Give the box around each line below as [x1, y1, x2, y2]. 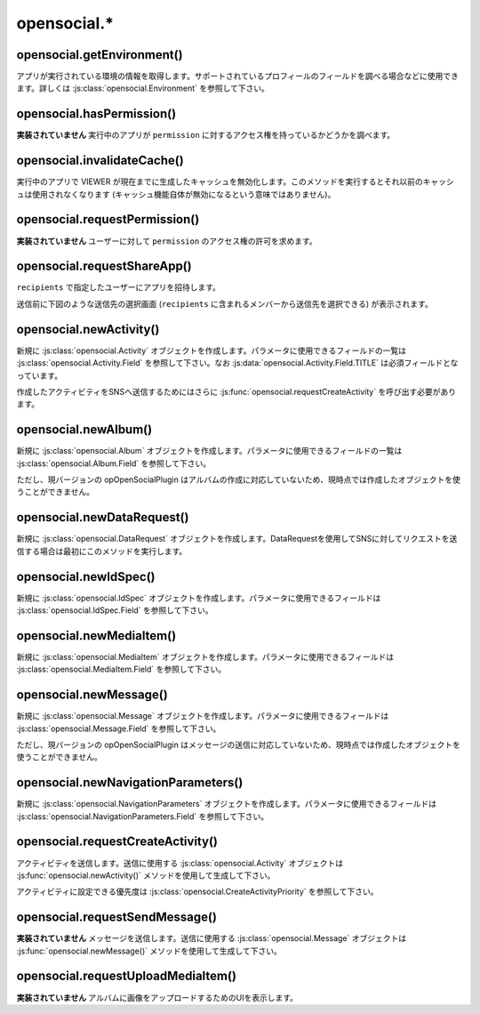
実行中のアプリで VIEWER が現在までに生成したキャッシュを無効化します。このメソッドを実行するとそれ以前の [16, 176, 424, 187]
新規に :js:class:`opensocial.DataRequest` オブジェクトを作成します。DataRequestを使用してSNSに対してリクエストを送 [16, 534, 458, 544]
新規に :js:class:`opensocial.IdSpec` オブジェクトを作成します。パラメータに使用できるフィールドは [16, 592, 381, 603]
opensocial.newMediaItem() [16, 628, 177, 643]
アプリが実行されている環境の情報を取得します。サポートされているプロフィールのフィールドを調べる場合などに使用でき [16, 71, 460, 82]
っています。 [16, 370, 62, 381]
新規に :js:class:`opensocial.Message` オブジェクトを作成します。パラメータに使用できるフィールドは [16, 711, 389, 721]
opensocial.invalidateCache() [16, 153, 184, 168]
